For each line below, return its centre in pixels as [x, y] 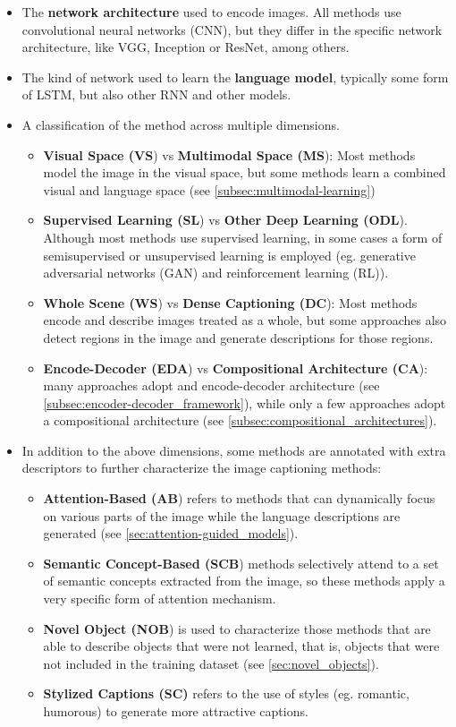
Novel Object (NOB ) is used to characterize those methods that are [237, 628]
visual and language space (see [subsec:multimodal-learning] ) [209, 189]
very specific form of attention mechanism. [160, 599]
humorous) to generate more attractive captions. [176, 711]
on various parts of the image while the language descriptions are [222, 515]
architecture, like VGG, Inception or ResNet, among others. [186, 47]
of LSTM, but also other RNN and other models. [156, 94]
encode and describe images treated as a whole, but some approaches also [245, 320]
